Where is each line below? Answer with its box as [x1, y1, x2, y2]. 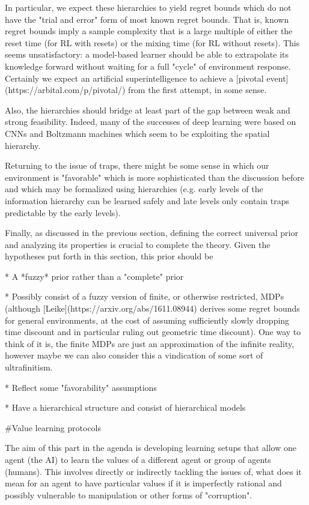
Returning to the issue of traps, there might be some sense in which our [5, 159, 269, 172]
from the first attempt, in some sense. [128, 83, 267, 96]
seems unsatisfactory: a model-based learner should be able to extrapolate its [5, 48, 289, 61]
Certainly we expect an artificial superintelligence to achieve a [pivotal [5, 71, 264, 84]
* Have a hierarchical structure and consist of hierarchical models [5, 401, 246, 414]
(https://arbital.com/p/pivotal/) [5, 83, 126, 96]
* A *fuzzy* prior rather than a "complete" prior [5, 270, 184, 282]
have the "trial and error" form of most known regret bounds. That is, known [5, 13, 289, 25]
